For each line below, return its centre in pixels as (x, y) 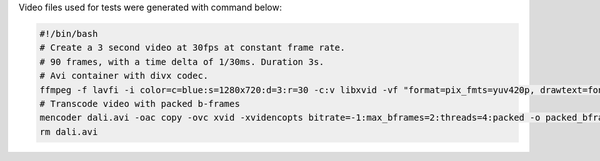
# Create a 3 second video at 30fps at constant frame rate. (192, 48)
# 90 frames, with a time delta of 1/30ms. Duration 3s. (182, 61)
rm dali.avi (69, 131)
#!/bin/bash (69, 33)
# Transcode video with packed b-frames (139, 103)
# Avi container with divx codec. (124, 76)
